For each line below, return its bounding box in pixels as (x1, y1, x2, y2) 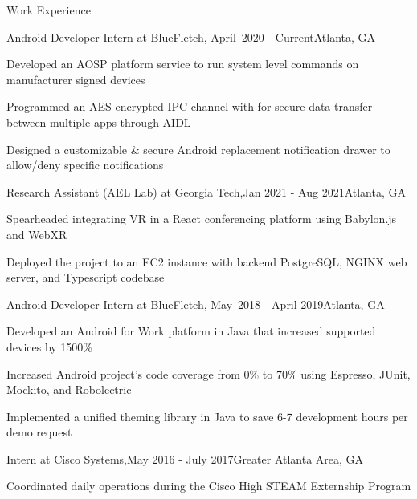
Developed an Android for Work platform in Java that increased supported (6, 323, 376, 339)
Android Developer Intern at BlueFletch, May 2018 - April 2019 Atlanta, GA (6, 295, 385, 312)
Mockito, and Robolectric (6, 381, 132, 398)
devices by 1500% (6, 338, 93, 355)
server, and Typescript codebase (6, 269, 165, 286)
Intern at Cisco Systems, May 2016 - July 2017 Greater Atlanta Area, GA (6, 450, 364, 467)
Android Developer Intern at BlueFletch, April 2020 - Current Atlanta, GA (6, 28, 376, 45)
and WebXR (6, 225, 67, 242)
